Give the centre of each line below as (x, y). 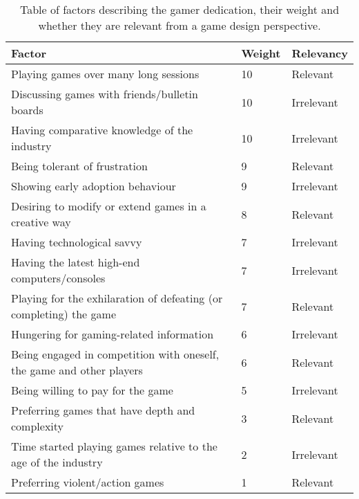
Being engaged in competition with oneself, (115, 354)
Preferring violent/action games (88, 482)
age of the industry (57, 462)
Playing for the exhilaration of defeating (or (117, 298)
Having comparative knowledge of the (102, 130)
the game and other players (77, 370)
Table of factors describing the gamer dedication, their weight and (179, 9)
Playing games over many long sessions (105, 74)
